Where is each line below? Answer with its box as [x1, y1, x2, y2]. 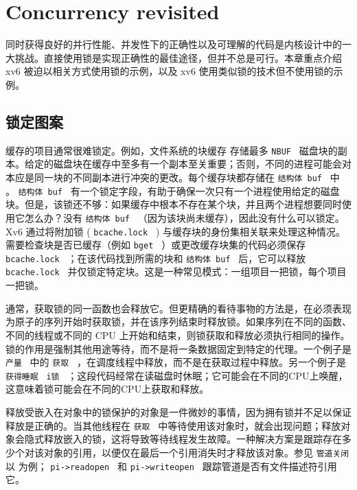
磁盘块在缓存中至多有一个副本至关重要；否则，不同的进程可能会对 [53, 156, 352, 171]
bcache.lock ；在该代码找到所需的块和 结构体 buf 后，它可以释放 [5, 250, 306, 265]
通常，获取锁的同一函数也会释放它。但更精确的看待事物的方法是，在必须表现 [5, 301, 352, 315]
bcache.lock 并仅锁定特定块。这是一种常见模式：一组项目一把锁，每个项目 [5, 264, 347, 279]
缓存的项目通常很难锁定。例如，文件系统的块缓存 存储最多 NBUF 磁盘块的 [5, 143, 338, 157]
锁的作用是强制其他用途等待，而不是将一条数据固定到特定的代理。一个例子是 [5, 341, 352, 355]
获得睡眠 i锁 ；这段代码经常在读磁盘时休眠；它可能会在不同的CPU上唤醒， [5, 368, 348, 382]
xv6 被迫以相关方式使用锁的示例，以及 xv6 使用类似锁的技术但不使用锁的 [5, 64, 334, 78]
